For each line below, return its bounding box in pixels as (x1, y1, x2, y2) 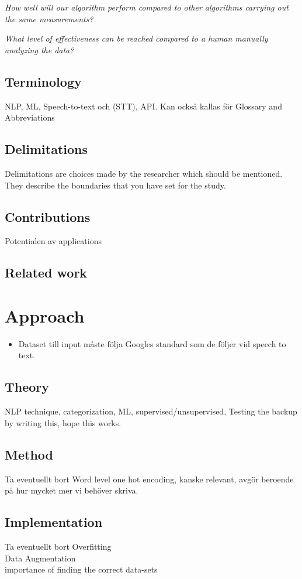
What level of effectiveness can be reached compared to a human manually (5, 32, 268, 44)
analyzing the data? (5, 43, 74, 56)
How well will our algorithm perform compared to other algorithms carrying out (5, 1, 289, 13)
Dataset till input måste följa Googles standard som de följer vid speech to (18, 337, 286, 350)
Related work (5, 263, 88, 282)
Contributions (5, 207, 91, 225)
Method (5, 445, 53, 463)
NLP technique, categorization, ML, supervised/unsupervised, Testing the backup (5, 405, 297, 417)
